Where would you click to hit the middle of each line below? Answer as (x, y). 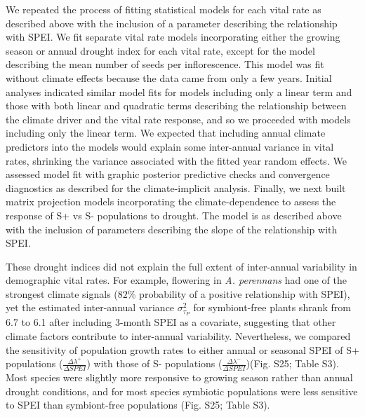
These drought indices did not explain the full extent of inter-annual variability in (181, 266)
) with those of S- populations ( (154, 363)
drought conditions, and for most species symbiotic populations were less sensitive (182, 391)
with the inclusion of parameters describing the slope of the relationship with (172, 229)
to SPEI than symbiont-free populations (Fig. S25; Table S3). (138, 405)
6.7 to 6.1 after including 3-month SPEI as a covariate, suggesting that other (171, 322)
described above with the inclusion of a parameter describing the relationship (172, 23)
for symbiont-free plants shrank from (272, 307)
